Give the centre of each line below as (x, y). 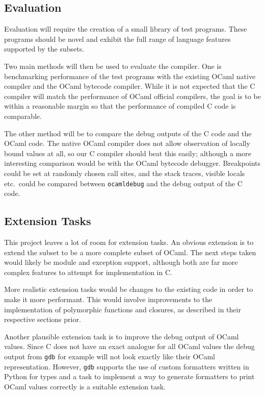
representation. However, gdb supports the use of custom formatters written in (127, 366)
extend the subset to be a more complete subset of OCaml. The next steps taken (130, 252)
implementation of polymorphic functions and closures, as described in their (123, 309)
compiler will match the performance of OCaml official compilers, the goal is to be (132, 96)
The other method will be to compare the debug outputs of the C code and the (128, 133)
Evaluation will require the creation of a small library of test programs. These (126, 29)
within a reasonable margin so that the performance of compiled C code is (120, 106)
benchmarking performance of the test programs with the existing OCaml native (130, 76)
